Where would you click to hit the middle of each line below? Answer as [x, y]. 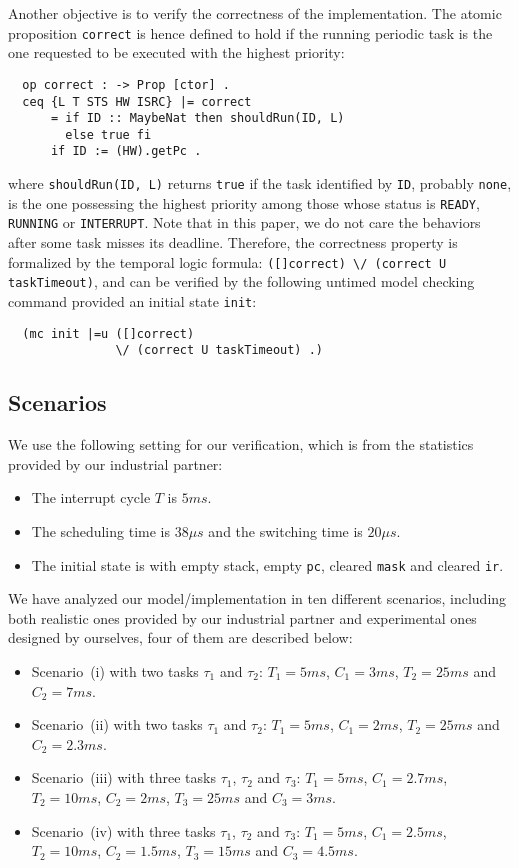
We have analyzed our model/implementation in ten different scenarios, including [257, 598]
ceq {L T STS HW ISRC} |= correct [137, 101]
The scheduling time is [100, 530]
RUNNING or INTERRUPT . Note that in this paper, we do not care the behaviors [244, 222]
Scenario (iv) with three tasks [123, 830]
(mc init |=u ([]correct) [108, 333]
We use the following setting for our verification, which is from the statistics [241, 444]
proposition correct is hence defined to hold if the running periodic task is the [250, 32]
